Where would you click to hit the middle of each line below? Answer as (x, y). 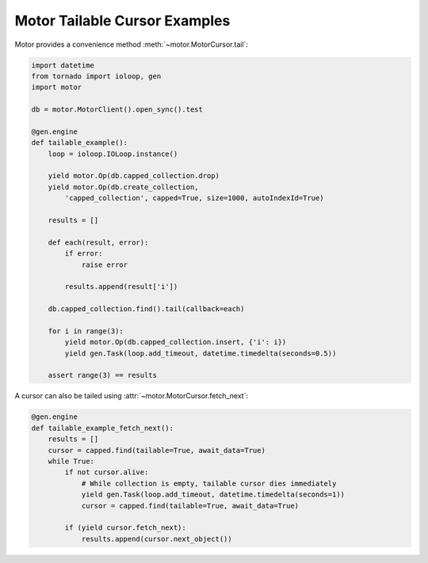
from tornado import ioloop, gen (96, 76)
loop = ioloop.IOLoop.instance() (113, 154)
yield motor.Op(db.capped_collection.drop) (134, 176)
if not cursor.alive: (107, 472)
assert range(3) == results (103, 375)
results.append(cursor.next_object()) (157, 539)
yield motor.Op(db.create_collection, (123, 187)
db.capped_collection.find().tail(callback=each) (146, 309)
